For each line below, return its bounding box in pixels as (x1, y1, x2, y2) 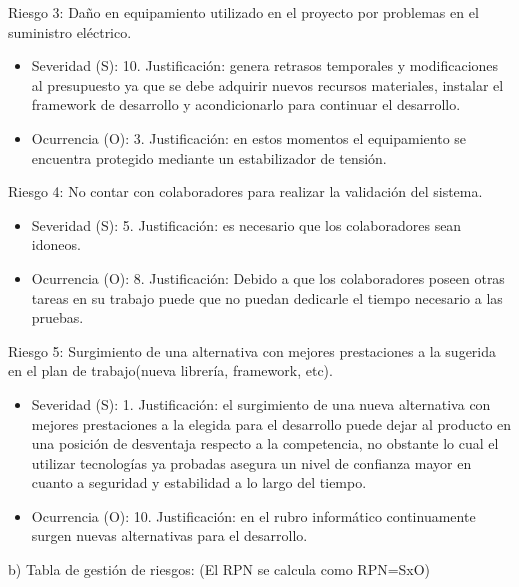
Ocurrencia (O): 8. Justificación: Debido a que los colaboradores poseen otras (31, 267, 505, 288)
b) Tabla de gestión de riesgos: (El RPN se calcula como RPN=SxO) (8, 559, 431, 580)
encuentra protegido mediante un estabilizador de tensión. (31, 147, 387, 168)
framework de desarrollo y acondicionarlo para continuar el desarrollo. (31, 94, 461, 115)
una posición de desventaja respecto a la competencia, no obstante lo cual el (31, 433, 499, 454)
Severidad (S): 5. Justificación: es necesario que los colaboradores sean (31, 214, 462, 235)
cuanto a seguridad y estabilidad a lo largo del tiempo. (31, 472, 367, 493)
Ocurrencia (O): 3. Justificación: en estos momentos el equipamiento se (31, 127, 467, 148)
